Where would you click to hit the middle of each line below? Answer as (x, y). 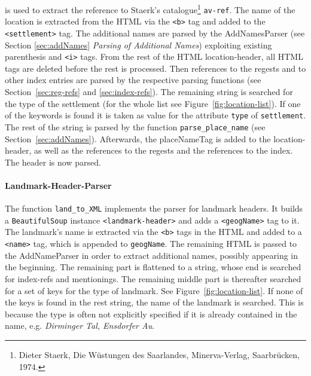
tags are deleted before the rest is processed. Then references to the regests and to (155, 68)
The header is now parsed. (53, 162)
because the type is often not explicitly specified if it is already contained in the (151, 314)
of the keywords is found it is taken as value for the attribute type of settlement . (155, 115)
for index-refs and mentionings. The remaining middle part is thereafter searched (153, 278)
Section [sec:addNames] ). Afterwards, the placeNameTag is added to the (138, 138)
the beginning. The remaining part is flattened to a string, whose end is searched (153, 267)
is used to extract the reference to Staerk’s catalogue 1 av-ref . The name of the (150, 9)
